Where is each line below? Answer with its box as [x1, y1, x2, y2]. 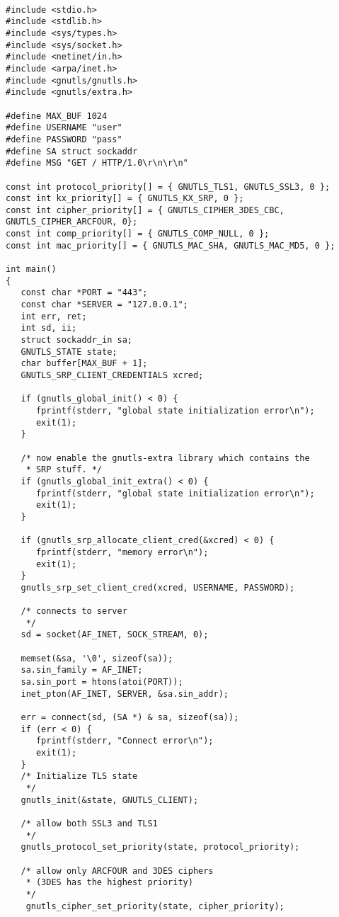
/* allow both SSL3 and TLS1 [21, 818, 158, 828]
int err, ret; [21, 311, 87, 321]
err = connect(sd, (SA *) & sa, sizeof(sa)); [21, 712, 239, 723]
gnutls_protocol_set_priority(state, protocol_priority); [21, 842, 300, 853]
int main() [6, 264, 57, 275]
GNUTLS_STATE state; [21, 346, 117, 357]
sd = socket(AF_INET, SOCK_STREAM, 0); [21, 630, 209, 640]
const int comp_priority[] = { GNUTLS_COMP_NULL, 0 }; [6, 229, 270, 239]
